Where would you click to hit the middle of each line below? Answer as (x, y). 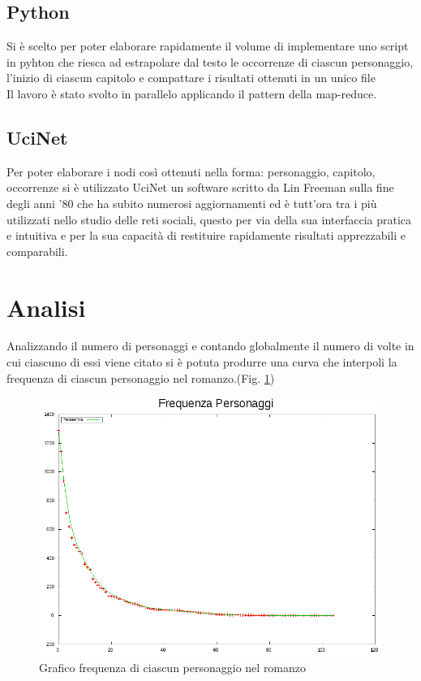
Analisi (46, 307)
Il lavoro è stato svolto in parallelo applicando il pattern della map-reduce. (192, 93)
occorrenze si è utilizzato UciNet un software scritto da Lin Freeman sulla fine (200, 187)
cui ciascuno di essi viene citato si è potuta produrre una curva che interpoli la (202, 362)
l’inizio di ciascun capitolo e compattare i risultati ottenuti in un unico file (191, 78)
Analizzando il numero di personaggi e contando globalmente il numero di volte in (210, 346)
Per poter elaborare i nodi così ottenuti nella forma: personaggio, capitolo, (191, 171)
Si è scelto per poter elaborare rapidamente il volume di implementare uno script (208, 46)
